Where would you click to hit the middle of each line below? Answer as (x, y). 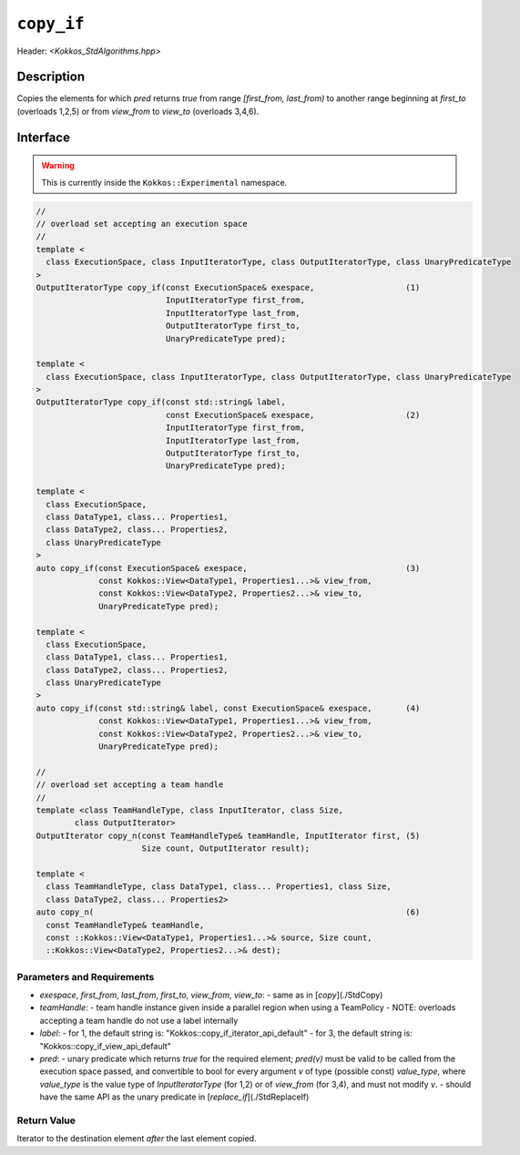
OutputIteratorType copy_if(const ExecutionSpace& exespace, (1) (228, 287)
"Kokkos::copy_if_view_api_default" (106, 1046)
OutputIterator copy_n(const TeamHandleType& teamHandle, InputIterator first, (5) (228, 835)
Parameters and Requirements (86, 976)
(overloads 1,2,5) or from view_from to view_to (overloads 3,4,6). (138, 111)
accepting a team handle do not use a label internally (139, 1020)
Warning (58, 166)
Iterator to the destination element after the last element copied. (137, 1139)
